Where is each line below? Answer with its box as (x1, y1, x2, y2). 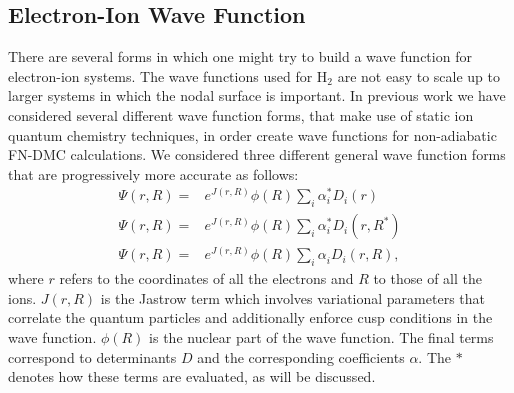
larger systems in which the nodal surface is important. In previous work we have (8, 85, 506, 106)
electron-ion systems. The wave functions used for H (8, 65, 328, 86)
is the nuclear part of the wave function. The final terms (149, 326, 494, 347)
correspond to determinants (8, 346, 177, 367)
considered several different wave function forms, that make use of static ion (8, 104, 474, 125)
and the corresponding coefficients (197, 346, 405, 367)
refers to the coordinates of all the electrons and (59, 268, 354, 289)
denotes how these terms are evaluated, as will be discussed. (8, 366, 376, 387)
